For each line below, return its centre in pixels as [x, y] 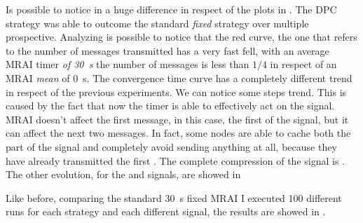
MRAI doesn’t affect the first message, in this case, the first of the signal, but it [177, 119]
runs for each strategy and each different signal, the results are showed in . [166, 211]
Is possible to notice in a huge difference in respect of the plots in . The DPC [171, 9]
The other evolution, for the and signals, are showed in [123, 174]
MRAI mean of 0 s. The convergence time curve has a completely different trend [179, 77]
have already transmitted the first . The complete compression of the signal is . [175, 160]
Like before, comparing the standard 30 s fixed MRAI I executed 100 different [174, 197]
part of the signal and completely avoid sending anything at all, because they [171, 146]
